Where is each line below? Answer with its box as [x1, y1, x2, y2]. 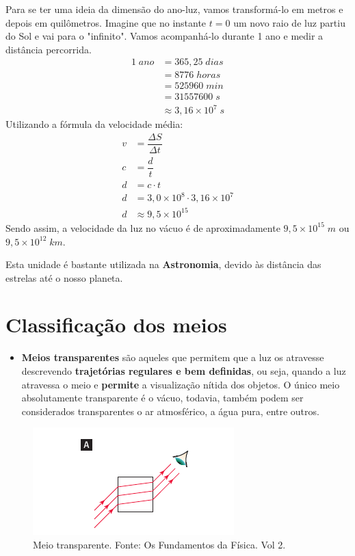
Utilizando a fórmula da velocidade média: [5, 117, 183, 131]
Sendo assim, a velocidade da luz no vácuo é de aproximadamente [5, 220, 280, 235]
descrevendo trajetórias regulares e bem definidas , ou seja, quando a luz [21, 364, 346, 378]
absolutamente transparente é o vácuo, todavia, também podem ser [21, 390, 304, 405]
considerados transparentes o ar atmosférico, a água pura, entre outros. [21, 403, 319, 418]
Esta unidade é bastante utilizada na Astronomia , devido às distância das [5, 257, 321, 272]
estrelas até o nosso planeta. [5, 270, 123, 284]
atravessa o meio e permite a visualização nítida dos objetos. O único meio [21, 377, 340, 391]
